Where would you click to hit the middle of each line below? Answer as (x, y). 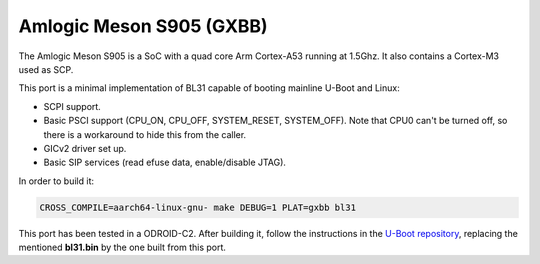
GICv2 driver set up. (85, 148)
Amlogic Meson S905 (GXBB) (143, 26)
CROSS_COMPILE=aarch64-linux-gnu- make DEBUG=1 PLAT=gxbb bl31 (198, 207)
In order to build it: (56, 181)
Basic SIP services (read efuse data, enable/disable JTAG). (165, 162)
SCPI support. (72, 106)
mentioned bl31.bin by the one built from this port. (122, 247)
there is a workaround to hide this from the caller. (145, 134)
